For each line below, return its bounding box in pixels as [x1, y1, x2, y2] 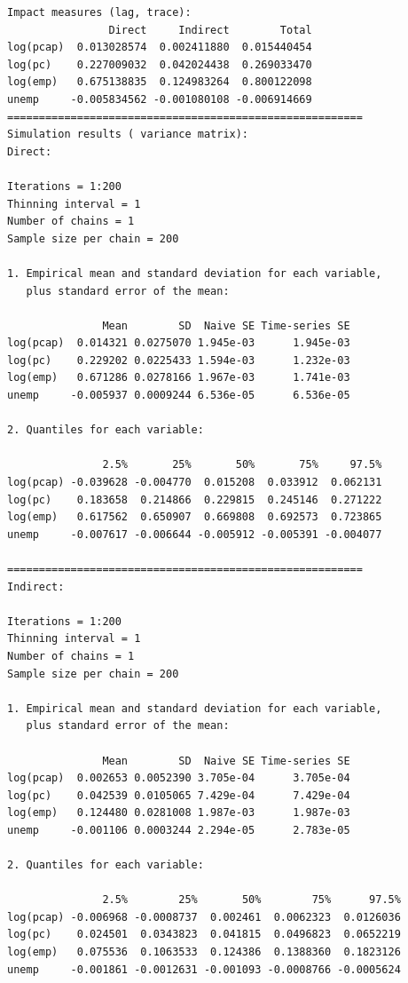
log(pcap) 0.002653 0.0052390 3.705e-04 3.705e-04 [7, 772, 350, 785]
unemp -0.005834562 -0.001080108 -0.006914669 [7, 92, 312, 106]
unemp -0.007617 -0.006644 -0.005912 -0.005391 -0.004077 [7, 527, 382, 541]
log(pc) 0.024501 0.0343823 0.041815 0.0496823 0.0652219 [7, 928, 401, 941]
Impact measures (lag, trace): [7, 6, 192, 19]
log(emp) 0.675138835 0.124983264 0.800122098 [7, 75, 312, 89]
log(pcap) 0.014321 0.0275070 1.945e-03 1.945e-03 [7, 337, 350, 350]
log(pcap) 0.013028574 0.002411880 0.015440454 [7, 41, 312, 54]
